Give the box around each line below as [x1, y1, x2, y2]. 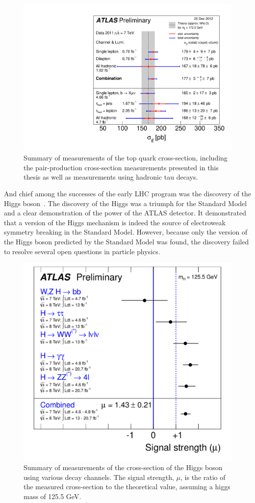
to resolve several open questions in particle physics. [4, 246, 160, 256]
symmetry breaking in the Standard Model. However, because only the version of [4, 227, 248, 237]
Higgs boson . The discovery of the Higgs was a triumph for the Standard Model [4, 198, 247, 208]
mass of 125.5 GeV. [24, 491, 81, 502]
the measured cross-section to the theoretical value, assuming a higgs [24, 481, 230, 492]
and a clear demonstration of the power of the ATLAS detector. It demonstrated [4, 208, 247, 218]
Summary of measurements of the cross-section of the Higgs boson [24, 462, 223, 473]
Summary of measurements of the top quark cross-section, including [24, 153, 228, 163]
